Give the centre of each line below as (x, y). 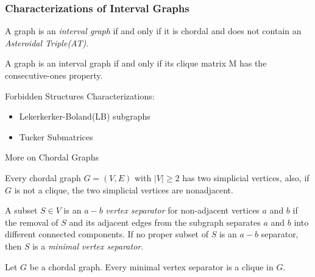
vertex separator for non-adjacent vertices (182, 210)
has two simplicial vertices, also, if (246, 177)
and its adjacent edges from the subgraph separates (165, 222)
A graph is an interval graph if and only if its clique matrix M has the (136, 63)
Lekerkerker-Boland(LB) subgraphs (85, 116)
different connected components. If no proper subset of (107, 234)
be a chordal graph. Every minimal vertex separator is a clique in (151, 266)
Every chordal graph (43, 177)
